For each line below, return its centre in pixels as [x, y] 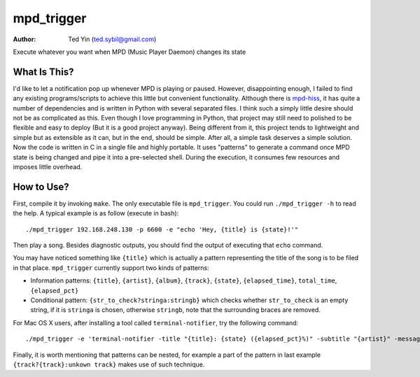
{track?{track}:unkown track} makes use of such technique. [109, 364]
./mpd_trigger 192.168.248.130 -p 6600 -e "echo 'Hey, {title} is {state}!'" [162, 229]
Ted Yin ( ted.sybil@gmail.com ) [112, 39]
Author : [24, 39]
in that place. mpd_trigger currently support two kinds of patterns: [111, 268]
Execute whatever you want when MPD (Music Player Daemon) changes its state [129, 52]
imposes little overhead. [48, 166]
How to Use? [41, 186]
